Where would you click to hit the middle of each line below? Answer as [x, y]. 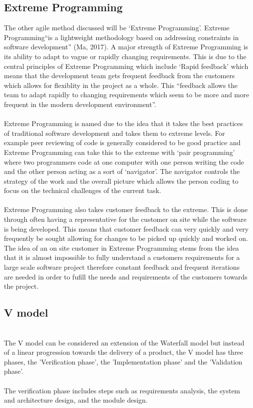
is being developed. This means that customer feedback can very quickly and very [126, 228]
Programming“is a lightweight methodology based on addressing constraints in [121, 37]
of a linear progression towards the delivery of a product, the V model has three [124, 352]
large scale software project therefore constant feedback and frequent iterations [122, 267]
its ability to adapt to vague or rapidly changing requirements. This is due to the [125, 56]
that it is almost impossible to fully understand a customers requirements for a [122, 257]
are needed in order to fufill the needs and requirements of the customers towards [126, 276]
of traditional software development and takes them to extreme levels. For [115, 133]
